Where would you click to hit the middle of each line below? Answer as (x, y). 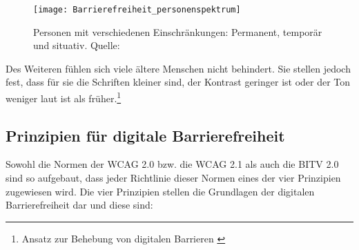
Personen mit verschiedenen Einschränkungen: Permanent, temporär (178, 31)
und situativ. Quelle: (77, 45)
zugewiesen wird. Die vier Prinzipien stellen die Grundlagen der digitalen (160, 191)
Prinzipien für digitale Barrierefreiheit (145, 135)
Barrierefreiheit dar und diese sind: (79, 205)
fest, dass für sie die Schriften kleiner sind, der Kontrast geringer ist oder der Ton (178, 82)
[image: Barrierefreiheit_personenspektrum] (137, 10)
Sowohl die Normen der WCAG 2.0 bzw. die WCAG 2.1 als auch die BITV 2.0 (172, 164)
